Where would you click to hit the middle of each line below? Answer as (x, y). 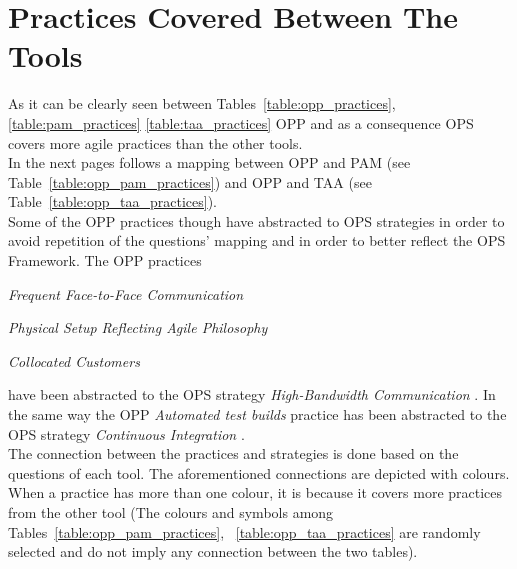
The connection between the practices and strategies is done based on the (233, 453)
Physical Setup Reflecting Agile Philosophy (138, 327)
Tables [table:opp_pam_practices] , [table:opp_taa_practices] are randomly (244, 531)
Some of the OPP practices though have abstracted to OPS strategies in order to (256, 220)
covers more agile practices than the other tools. (155, 142)
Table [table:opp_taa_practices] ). (112, 201)
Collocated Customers (74, 360)
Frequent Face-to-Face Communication (126, 293)
